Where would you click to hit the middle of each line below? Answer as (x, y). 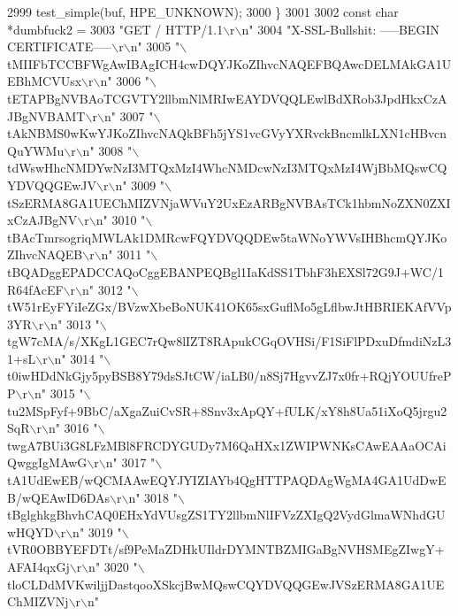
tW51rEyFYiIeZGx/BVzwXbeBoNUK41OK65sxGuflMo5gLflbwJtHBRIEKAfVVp (229, 307)
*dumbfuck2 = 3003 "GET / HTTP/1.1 (115, 29)
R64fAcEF (35, 289)
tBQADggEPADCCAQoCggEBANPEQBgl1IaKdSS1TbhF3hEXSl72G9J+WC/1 (225, 271)
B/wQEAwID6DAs (58, 497)
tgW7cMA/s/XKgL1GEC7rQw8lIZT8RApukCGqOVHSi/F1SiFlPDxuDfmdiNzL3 (229, 341)
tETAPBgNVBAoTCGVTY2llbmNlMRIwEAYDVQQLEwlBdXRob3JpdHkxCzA (227, 98)
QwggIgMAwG (47, 462)
